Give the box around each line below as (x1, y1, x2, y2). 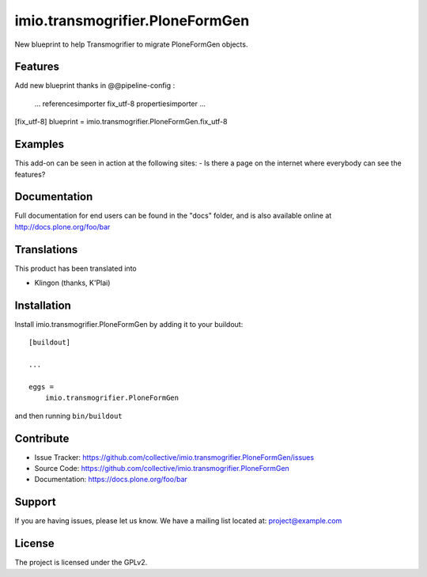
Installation (14, 298, 71, 312)
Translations (14, 242, 78, 256)
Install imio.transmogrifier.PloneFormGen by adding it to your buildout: (14, 320, 244, 329)
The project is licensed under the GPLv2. (14, 558, 148, 568)
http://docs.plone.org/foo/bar (14, 222, 111, 231)
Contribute (14, 431, 70, 445)
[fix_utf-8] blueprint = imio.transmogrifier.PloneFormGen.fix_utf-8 (14, 117, 228, 127)
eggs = (28, 382, 55, 391)
